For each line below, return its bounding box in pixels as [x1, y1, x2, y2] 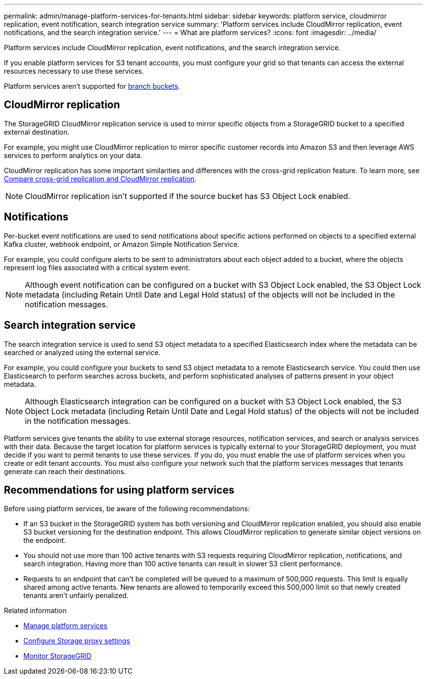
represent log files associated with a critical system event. [4, 263, 190, 272]
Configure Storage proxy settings [23, 637, 130, 645]
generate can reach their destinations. [4, 467, 126, 476]
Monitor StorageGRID [23, 652, 92, 660]
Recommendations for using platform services [4, 483, 234, 496]
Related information [4, 606, 67, 615]
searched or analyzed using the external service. [4, 348, 161, 357]
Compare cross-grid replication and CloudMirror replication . [4, 174, 197, 183]
